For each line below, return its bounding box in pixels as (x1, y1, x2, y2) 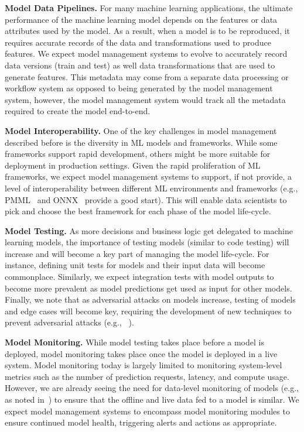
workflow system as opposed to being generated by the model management (5, 82, 273, 94)
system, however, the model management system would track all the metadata (5, 93, 286, 105)
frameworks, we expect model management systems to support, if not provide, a (5, 170, 292, 183)
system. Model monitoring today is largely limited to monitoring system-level (5, 359, 282, 371)
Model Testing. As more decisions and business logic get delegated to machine (5, 224, 293, 236)
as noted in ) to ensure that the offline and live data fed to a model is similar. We (5, 393, 299, 405)
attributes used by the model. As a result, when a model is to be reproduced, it (5, 25, 291, 37)
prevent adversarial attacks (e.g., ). (5, 316, 134, 328)
